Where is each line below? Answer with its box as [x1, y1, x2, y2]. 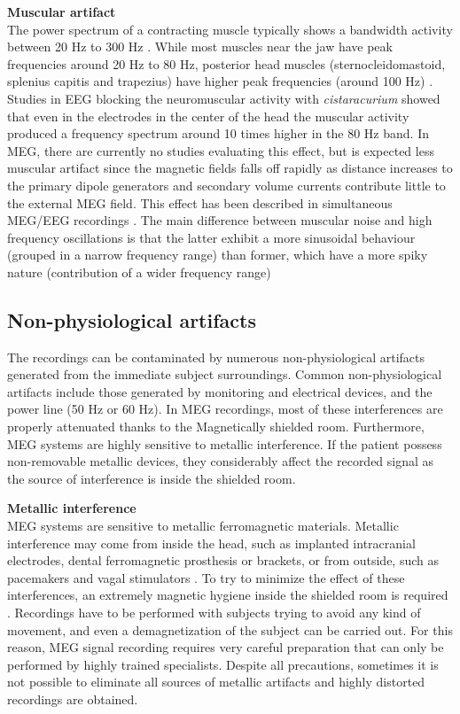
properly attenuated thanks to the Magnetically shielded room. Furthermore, [7, 417, 425, 436]
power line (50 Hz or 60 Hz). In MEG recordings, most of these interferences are [7, 400, 443, 418]
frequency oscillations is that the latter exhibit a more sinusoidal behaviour [7, 228, 416, 246]
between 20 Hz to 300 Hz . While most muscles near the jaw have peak [7, 37, 393, 56]
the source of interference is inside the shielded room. [7, 469, 296, 487]
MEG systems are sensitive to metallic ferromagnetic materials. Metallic [7, 516, 399, 535]
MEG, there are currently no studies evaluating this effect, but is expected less [7, 141, 434, 159]
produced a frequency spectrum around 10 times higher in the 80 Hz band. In [7, 124, 429, 143]
